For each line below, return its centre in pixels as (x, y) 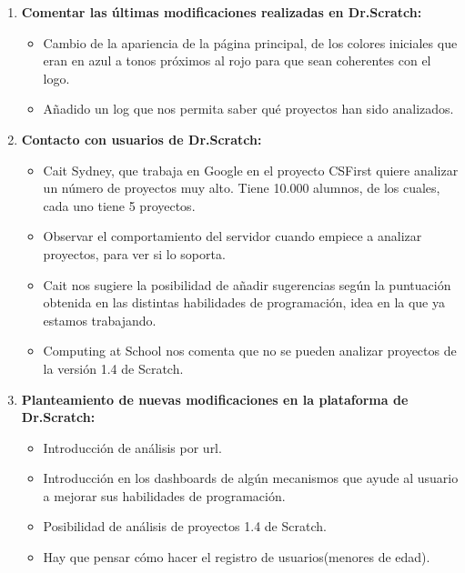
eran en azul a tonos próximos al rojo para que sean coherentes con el (237, 60)
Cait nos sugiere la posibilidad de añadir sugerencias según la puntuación (247, 284)
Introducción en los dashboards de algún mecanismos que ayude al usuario (251, 478)
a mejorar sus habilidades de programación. (164, 495)
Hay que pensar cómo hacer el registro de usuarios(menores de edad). (237, 557)
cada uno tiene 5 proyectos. (119, 205)
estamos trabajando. (100, 320)
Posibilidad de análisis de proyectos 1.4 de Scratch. (185, 526)
